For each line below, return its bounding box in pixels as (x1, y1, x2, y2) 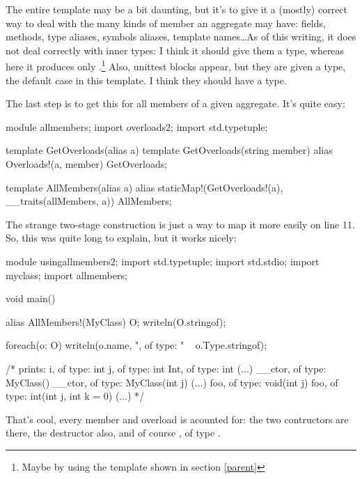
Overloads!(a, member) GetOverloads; (6, 157, 168, 171)
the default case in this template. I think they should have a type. (6, 72, 287, 87)
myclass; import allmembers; (6, 267, 127, 282)
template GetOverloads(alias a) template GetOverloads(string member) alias (6, 143, 333, 157)
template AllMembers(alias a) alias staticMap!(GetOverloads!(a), (6, 180, 283, 194)
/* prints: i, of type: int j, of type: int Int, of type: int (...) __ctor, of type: (6, 361, 326, 375)
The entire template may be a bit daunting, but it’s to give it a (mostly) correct (6, 2, 348, 16)
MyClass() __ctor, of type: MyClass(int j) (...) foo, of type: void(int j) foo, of (6, 375, 338, 389)
